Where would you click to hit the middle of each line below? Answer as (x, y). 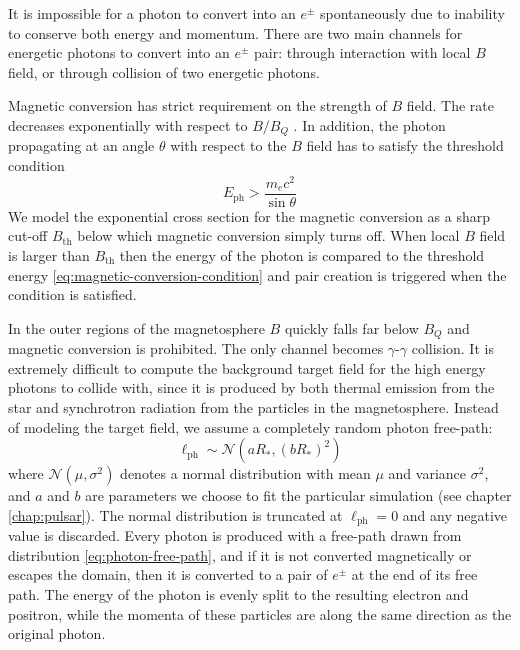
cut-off (28, 235)
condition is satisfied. (72, 294)
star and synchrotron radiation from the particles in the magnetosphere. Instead (253, 406)
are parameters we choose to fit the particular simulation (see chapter (298, 495)
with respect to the (228, 145)
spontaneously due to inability (412, 13)
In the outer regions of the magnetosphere (136, 327)
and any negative (455, 514)
